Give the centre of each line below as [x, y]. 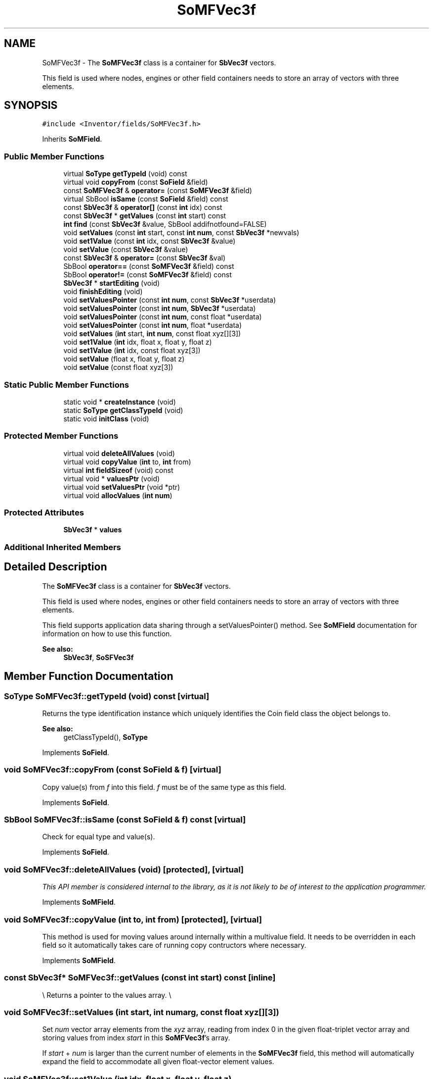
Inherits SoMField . [72, 139]
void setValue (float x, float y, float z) [124, 359]
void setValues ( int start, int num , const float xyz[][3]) [152, 334]
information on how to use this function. [107, 633]
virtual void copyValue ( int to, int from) [127, 462]
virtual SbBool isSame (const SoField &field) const [146, 199]
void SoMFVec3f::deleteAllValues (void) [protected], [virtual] [124, 869]
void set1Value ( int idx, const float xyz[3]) [132, 351]
